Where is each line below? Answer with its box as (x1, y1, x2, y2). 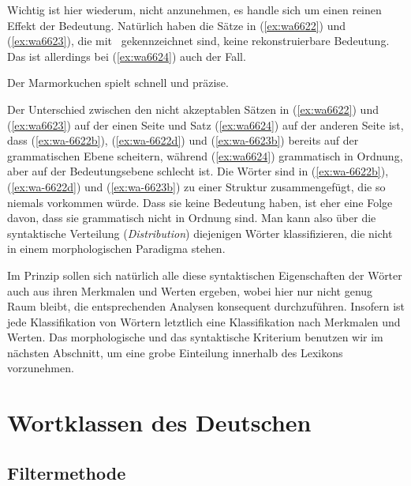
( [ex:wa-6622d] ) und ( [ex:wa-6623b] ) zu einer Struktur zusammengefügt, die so (7, 178, 386, 194)
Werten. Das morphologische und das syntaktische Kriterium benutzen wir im (7, 329, 383, 345)
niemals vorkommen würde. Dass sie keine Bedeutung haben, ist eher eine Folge (7, 194, 393, 210)
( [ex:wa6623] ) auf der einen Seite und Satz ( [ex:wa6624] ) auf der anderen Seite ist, (7, 116, 404, 133)
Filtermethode (7, 460, 126, 484)
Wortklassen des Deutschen (7, 406, 312, 439)
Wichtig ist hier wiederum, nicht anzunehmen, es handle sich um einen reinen (7, 2, 382, 17)
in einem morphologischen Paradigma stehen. (7, 240, 226, 257)
